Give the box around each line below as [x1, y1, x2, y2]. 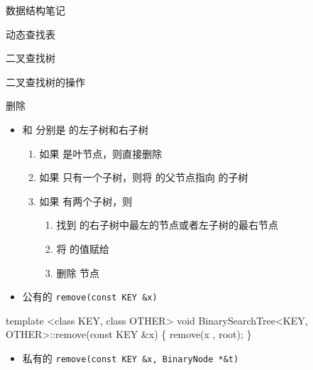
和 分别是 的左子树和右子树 [22, 121, 149, 136]
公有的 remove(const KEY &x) [22, 289, 158, 304]
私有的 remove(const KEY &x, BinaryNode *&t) [22, 350, 239, 365]
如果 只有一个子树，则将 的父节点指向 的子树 [39, 170, 248, 185]
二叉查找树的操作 [6, 74, 85, 89]
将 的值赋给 [56, 241, 110, 256]
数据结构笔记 [6, 3, 65, 17]
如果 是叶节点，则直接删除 [39, 146, 163, 160]
